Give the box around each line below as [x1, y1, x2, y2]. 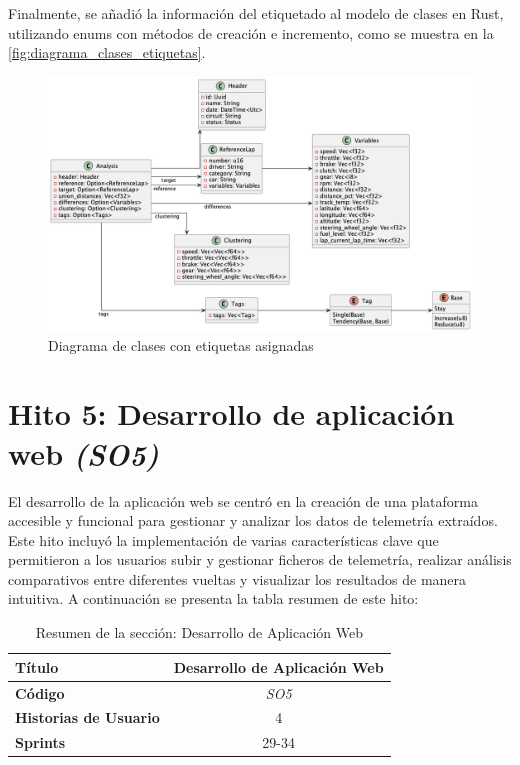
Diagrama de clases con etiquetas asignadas [48, 334, 314, 355]
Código [15, 682, 65, 703]
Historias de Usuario [15, 707, 160, 728]
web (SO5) [8, 432, 159, 474]
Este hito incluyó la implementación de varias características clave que [8, 529, 439, 550]
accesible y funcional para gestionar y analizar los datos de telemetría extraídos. [8, 510, 498, 531]
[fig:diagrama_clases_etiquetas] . [8, 42, 206, 63]
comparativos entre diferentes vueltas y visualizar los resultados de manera [8, 568, 467, 589]
